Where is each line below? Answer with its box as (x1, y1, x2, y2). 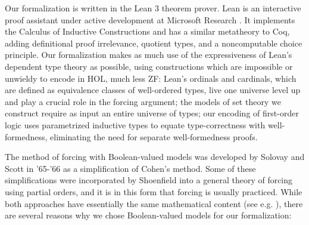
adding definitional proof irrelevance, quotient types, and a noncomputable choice (5, 36, 302, 49)
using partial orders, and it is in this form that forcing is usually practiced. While (5, 185, 302, 198)
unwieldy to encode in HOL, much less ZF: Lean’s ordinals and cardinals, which (5, 72, 296, 84)
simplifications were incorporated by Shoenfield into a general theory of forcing (5, 174, 293, 186)
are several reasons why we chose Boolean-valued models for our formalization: (5, 209, 292, 221)
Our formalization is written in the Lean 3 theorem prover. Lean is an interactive (5, 2, 301, 14)
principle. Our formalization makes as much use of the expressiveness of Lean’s (5, 48, 292, 61)
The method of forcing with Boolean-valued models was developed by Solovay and (5, 150, 305, 163)
